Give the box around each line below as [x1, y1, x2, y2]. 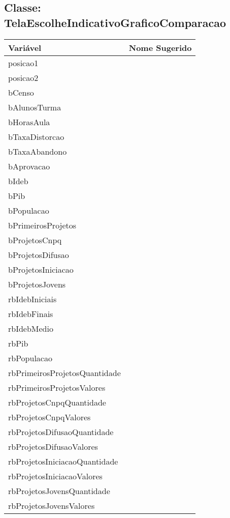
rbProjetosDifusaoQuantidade [8, 425, 114, 438]
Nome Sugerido [128, 41, 192, 53]
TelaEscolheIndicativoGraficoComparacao [4, 14, 226, 30]
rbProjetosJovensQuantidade [8, 484, 110, 497]
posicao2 [8, 71, 39, 83]
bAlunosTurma [8, 101, 61, 113]
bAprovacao [8, 160, 50, 172]
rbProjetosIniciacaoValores [8, 470, 103, 482]
